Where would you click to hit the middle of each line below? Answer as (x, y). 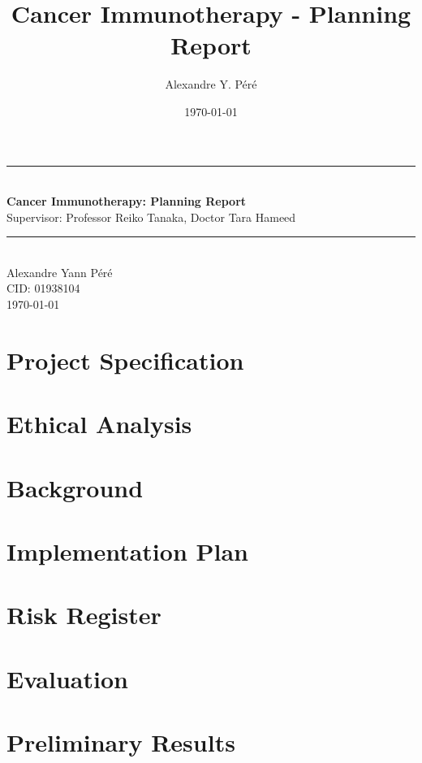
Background (75, 487)
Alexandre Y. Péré (211, 84)
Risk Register (84, 615)
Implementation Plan (128, 551)
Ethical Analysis (99, 424)
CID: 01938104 (43, 288)
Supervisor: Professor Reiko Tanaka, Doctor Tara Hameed (151, 217)
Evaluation (67, 678)
